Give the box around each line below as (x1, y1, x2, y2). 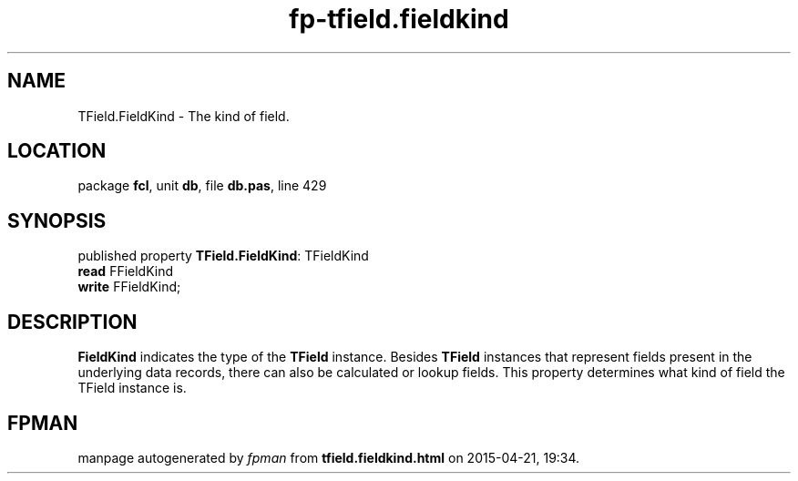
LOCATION (7, 139, 107, 163)
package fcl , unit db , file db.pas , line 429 (77, 178, 327, 194)
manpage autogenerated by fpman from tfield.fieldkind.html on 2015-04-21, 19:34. (77, 449, 580, 466)
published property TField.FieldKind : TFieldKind (77, 248, 369, 264)
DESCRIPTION (7, 310, 138, 333)
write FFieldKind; (77, 279, 181, 295)
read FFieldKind (77, 263, 174, 280)
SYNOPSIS (7, 209, 107, 232)
